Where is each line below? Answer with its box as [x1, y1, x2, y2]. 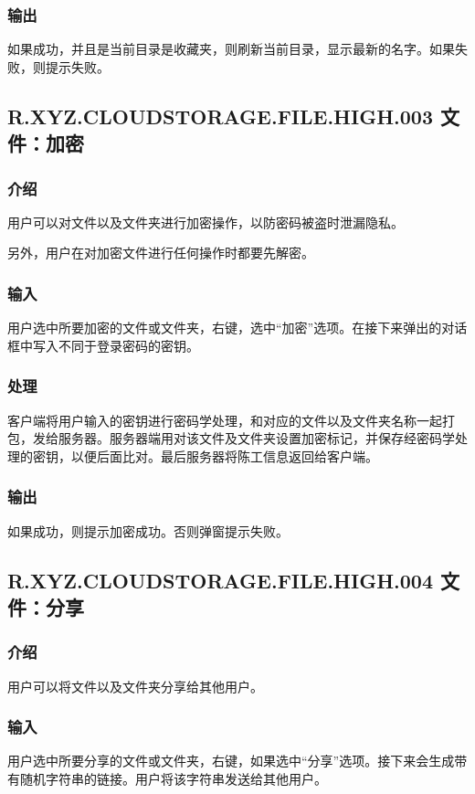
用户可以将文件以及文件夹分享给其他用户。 [7, 676, 263, 695]
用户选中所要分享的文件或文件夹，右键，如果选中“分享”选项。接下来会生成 [7, 751, 455, 770]
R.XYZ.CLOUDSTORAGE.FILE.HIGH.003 [7, 101, 433, 130]
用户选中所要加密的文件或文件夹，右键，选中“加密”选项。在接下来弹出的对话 [7, 318, 468, 337]
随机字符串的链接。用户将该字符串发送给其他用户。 [19, 769, 327, 788]
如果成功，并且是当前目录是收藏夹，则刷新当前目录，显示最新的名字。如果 [7, 39, 455, 58]
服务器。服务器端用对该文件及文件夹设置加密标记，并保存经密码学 [58, 429, 455, 448]
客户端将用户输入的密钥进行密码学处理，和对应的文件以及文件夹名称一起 [7, 410, 442, 429]
